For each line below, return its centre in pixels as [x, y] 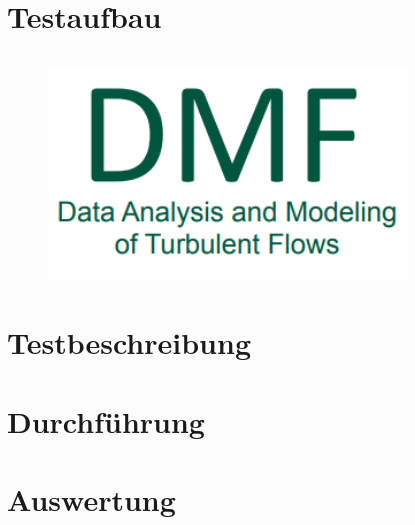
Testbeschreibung [129, 342]
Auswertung [91, 499]
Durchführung [106, 420]
